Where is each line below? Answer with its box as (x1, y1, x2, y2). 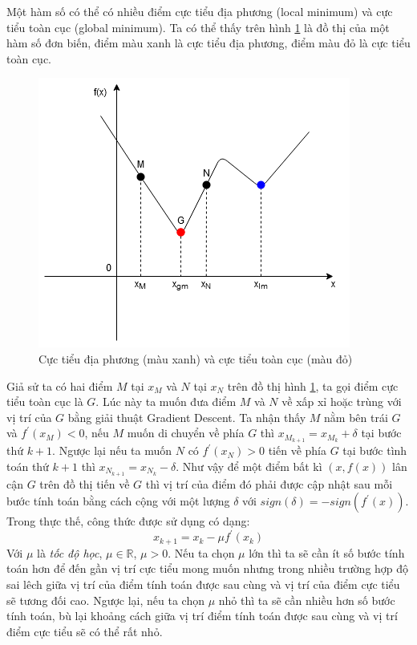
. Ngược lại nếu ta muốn (52, 442, 172, 459)
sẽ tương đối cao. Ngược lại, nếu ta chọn (6, 591, 205, 608)
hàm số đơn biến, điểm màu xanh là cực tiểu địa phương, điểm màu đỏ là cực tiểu (6, 34, 411, 51)
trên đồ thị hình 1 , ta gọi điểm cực (227, 377, 399, 394)
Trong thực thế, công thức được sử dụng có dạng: (6, 513, 250, 529)
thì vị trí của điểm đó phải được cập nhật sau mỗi (145, 475, 393, 492)
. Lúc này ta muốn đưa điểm (95, 393, 237, 410)
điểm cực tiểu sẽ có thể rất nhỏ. (6, 623, 163, 639)
